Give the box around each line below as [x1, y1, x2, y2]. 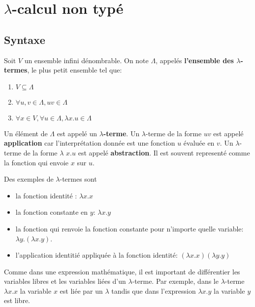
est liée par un [60, 285, 103, 296]
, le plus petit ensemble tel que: [27, 65, 122, 75]
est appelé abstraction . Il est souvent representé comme [78, 147, 250, 157]
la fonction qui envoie [4, 157, 69, 167]
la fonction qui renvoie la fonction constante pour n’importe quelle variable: [15, 223, 244, 233]
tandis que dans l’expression [111, 285, 196, 296]
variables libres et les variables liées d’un [4, 276, 126, 286]
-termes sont [60, 174, 97, 184]
